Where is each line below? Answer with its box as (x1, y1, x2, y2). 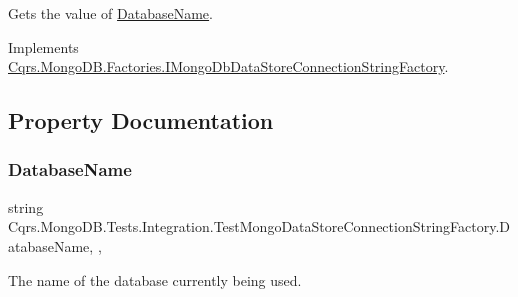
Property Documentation (8, 105, 274, 136)
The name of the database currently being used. (8, 269, 302, 290)
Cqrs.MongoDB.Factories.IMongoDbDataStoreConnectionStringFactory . (8, 56, 449, 77)
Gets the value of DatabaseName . (8, 3, 213, 23)
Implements (8, 36, 79, 57)
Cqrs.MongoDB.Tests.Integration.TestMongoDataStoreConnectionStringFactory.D (8, 216, 511, 237)
